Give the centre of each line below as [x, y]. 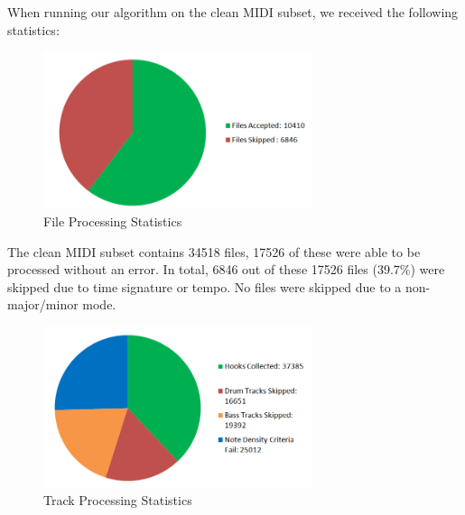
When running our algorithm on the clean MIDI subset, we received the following [233, 12]
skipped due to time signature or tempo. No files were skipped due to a [205, 286]
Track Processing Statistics [118, 500]
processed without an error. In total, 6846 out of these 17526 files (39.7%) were [226, 269]
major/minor [43, 304]
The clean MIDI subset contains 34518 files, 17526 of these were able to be [214, 251]
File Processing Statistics [113, 221]
